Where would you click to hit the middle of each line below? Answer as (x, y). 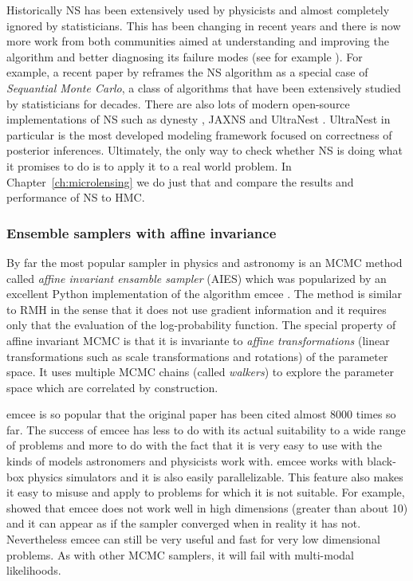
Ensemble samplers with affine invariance (142, 232)
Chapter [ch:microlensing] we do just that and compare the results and (180, 181)
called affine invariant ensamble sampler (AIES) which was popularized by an (197, 278)
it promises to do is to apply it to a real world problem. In (149, 165)
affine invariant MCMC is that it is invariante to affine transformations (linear (198, 340)
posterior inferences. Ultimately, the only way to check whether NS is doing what (205, 150)
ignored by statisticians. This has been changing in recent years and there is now (204, 25)
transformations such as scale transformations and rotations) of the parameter (197, 356)
